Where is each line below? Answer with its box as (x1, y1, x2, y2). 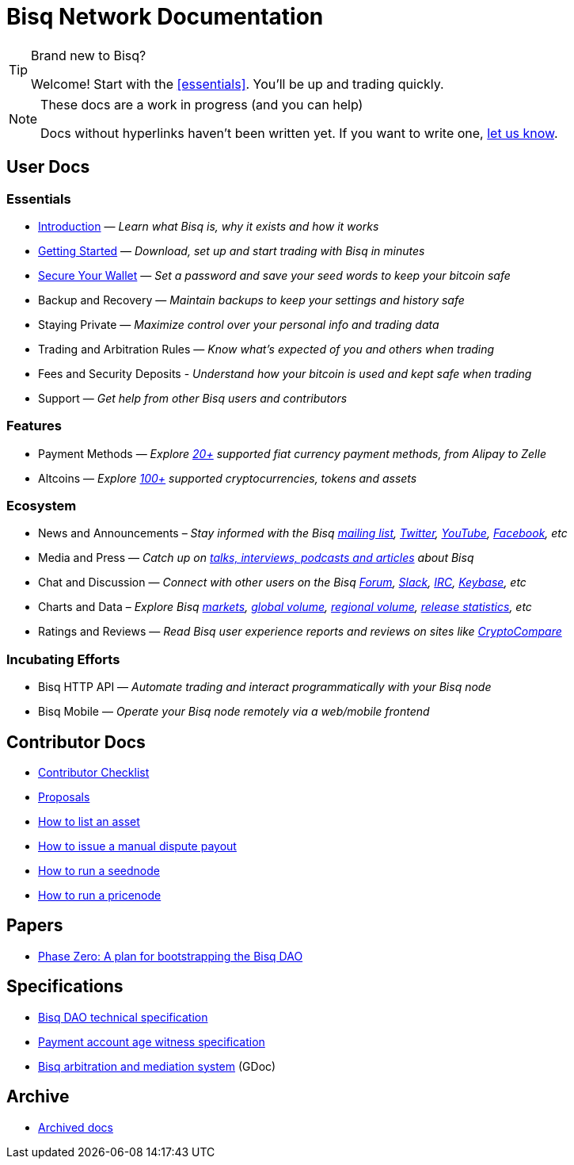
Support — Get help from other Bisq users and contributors (38, 391, 348, 405)
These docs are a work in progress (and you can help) (40, 96, 363, 113)
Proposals (38, 790, 90, 804)
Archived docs (38, 1120, 113, 1134)
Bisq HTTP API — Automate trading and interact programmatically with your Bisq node (38, 680, 492, 694)
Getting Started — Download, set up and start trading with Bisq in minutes (38, 243, 425, 258)
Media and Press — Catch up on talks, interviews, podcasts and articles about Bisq (38, 551, 474, 565)
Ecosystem (6, 498, 77, 514)
